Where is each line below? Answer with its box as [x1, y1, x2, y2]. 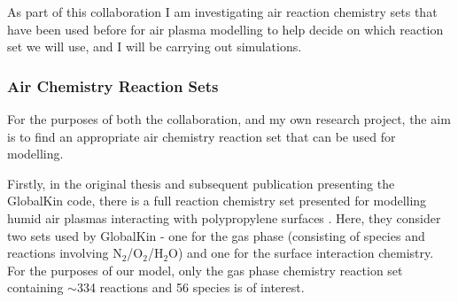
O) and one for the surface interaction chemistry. [168, 244, 434, 262]
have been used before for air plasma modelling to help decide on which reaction [7, 19, 444, 38]
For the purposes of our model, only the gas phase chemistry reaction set [7, 260, 403, 279]
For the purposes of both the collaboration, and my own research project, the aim [7, 110, 451, 128]
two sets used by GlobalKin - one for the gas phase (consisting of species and [7, 226, 425, 244]
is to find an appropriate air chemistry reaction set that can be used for [7, 127, 396, 145]
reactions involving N [7, 244, 122, 262]
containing [7, 278, 64, 297]
